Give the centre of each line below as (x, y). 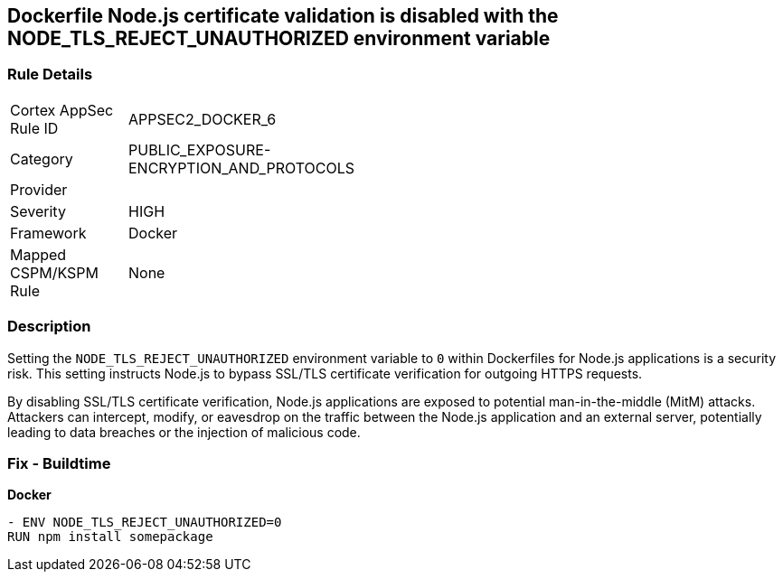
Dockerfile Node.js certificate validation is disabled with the (283, 16)
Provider (39, 189)
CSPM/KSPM (54, 272)
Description (49, 327)
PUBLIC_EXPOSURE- (200, 149)
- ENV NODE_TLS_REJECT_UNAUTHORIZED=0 (145, 523)
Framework (48, 233)
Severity (38, 211)
